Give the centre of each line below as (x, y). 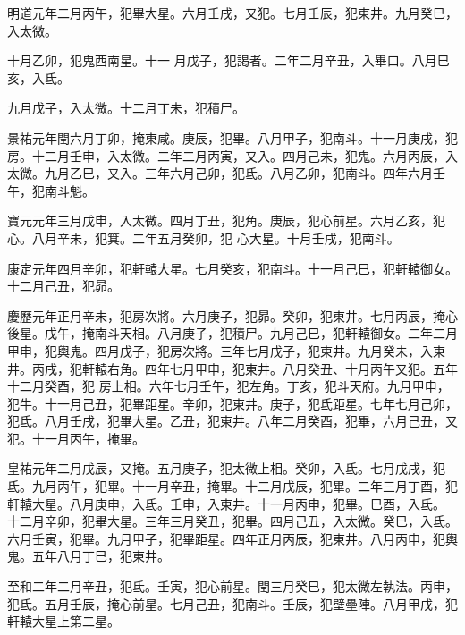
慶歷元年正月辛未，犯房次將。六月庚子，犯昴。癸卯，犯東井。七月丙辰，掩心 (232, 315)
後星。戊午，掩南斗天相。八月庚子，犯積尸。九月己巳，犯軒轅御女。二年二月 (232, 333)
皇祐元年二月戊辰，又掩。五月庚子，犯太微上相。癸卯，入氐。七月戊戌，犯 (226, 468)
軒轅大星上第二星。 (63, 621)
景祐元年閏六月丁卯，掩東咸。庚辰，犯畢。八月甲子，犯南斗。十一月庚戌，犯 (232, 137)
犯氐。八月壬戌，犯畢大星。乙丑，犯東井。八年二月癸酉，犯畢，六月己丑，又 (232, 421)
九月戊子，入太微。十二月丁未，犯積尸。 (126, 108)
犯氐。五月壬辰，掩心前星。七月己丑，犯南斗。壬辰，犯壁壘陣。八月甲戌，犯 (232, 603)
